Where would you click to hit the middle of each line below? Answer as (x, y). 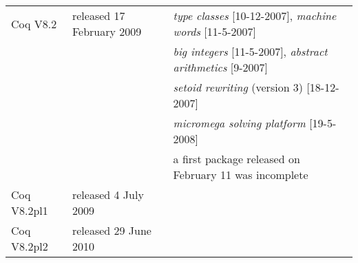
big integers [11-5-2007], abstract (250, 51)
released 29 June (112, 230)
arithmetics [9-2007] (221, 67)
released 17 (98, 15)
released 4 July (108, 194)
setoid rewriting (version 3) (238, 87)
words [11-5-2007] (214, 31)
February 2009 (107, 31)
